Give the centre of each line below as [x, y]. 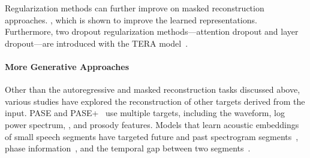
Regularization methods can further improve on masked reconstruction [135, 8]
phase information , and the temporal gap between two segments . [128, 148]
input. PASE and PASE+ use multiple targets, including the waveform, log [145, 113]
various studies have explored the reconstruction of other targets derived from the [155, 101]
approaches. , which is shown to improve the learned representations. [131, 19]
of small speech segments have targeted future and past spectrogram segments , [152, 136]
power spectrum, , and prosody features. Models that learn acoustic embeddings [152, 124]
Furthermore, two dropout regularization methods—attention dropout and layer [152, 31]
